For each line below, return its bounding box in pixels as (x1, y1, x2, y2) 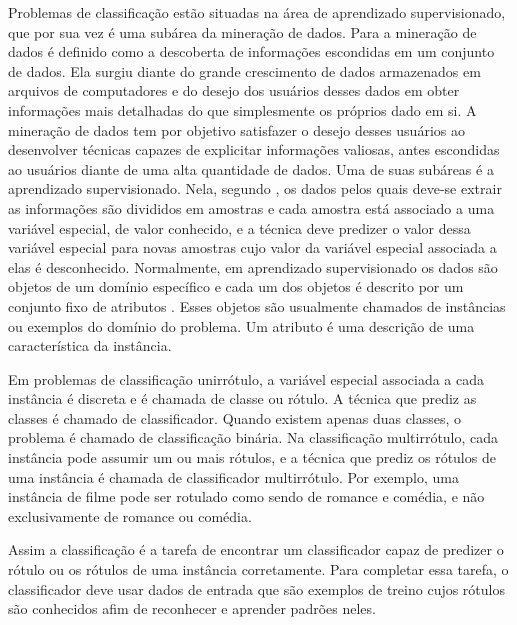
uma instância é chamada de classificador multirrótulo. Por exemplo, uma (8, 466, 459, 487)
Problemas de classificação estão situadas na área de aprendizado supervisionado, (8, 2, 506, 22)
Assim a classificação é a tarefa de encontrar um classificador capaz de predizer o (8, 539, 504, 560)
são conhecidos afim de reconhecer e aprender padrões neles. (8, 598, 376, 619)
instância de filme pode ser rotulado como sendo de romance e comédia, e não (8, 486, 485, 507)
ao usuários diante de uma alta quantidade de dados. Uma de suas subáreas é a (8, 158, 494, 179)
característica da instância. (8, 335, 172, 356)
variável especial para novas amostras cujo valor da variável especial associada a (8, 237, 497, 258)
